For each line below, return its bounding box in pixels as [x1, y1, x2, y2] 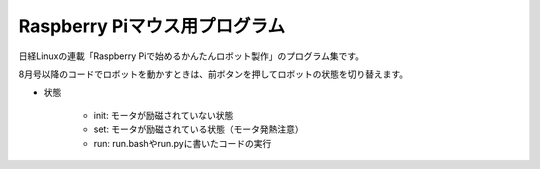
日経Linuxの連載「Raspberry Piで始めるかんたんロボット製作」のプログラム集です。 [18, 50, 365, 62]
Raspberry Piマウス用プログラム [18, 15, 285, 37]
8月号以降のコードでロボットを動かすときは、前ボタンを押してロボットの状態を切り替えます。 [18, 68, 409, 80]
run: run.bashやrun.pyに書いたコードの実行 [93, 137, 272, 149]
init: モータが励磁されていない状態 [93, 109, 234, 121]
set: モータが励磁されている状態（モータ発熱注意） [93, 123, 304, 135]
